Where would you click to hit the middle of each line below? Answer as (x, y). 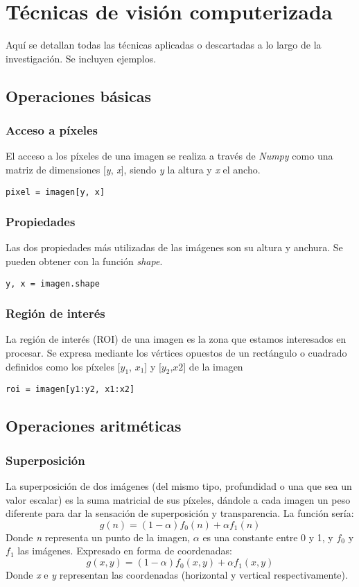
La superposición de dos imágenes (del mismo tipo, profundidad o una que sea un (179, 486)
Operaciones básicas (78, 95)
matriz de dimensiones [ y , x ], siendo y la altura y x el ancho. (133, 169)
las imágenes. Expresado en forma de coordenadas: (125, 551)
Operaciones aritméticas (94, 426)
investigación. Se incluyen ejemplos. (81, 58)
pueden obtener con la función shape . (84, 261)
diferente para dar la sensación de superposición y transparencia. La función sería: (180, 513)
